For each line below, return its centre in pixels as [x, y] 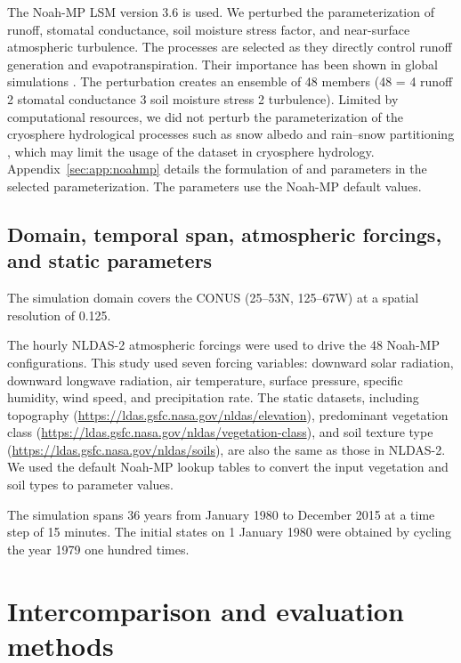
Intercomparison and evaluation [206, 610]
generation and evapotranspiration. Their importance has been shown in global [222, 64]
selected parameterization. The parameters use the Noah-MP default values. [214, 186]
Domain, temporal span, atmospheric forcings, [225, 234]
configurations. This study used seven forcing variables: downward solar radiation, [230, 362]
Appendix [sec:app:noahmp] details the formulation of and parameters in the [217, 169]
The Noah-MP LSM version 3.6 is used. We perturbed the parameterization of [221, 12]
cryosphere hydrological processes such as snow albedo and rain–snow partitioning [231, 134]
